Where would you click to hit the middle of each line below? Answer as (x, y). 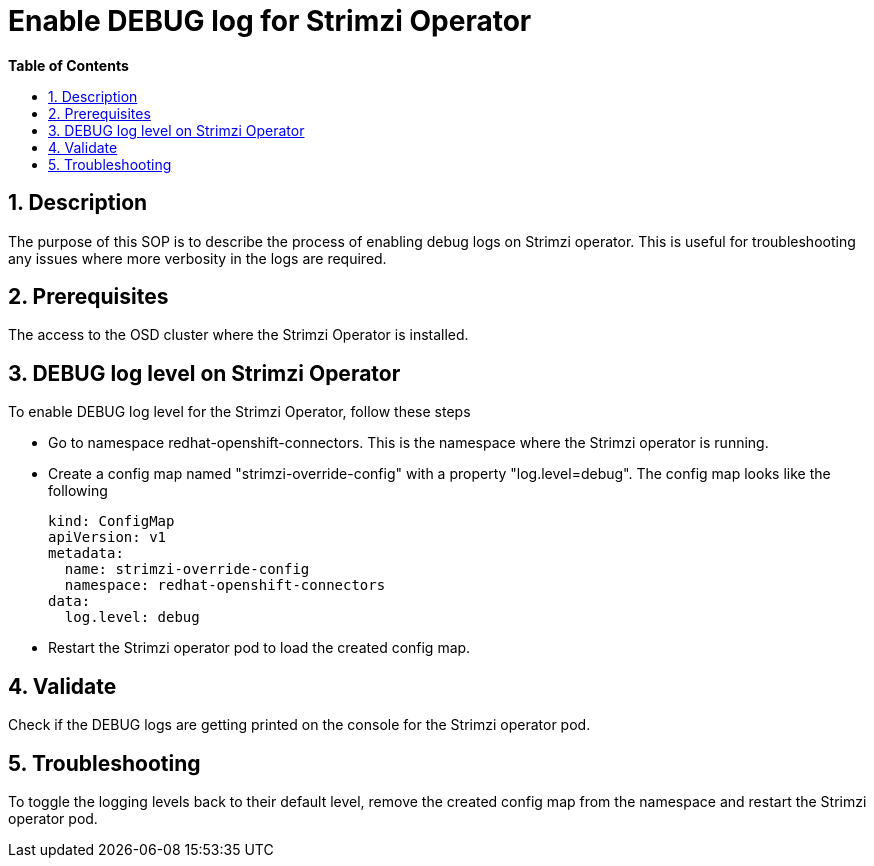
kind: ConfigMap (111, 521)
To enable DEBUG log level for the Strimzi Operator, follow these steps (239, 412)
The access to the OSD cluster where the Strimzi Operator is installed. (238, 335)
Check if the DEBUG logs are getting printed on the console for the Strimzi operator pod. (299, 725)
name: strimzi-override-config (187, 569)
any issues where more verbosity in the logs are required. (197, 258)
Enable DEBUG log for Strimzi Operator (270, 21)
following (78, 491)
